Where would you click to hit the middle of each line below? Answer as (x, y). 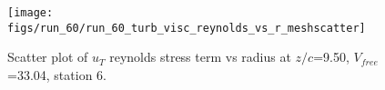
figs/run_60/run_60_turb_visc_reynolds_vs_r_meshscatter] (187, 28)
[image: (30, 13)
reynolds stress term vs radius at (200, 57)
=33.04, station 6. (57, 74)
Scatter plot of (48, 57)
